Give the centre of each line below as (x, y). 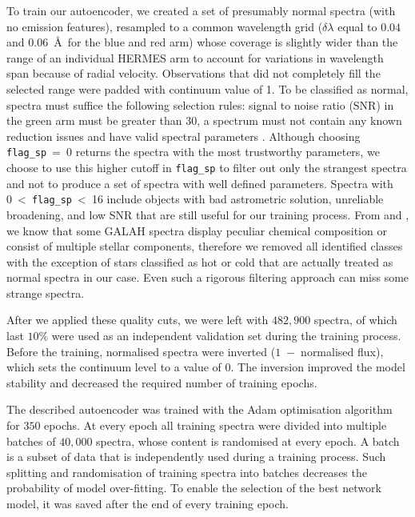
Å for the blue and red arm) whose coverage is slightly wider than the (226, 42)
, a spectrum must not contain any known (299, 120)
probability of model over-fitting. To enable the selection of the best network (194, 488)
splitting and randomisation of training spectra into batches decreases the (187, 472)
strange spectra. (46, 293)
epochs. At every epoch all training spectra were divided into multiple (215, 425)
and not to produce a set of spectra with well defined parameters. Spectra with (200, 183)
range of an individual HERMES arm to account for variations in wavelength (195, 57)
